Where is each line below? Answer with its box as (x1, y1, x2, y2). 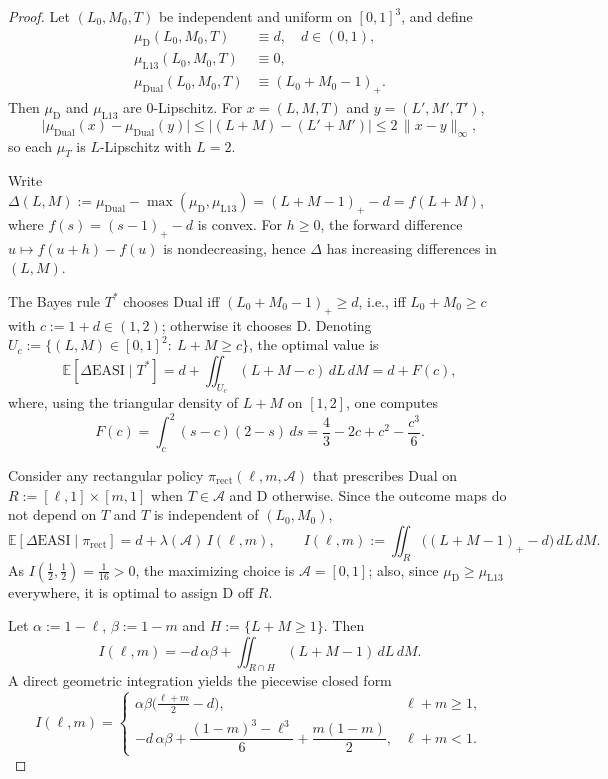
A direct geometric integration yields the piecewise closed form (8, 670, 392, 691)
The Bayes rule (8, 290, 101, 311)
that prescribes (312, 464, 404, 485)
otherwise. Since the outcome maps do (272, 484, 507, 505)
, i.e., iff (358, 290, 406, 311)
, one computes (346, 392, 438, 413)
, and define (401, 6, 473, 26)
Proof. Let (8, 6, 70, 26)
